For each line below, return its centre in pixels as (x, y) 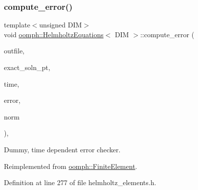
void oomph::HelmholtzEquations (54, 34)
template (17, 25)
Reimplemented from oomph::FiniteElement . (71, 166)
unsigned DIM (61, 25)
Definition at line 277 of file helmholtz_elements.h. (80, 182)
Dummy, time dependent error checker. (62, 149)
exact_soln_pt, (27, 67)
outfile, (14, 51)
